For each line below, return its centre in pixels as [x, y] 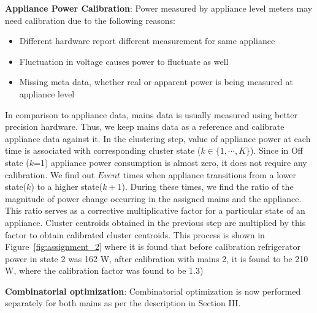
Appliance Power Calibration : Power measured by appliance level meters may [159, 8]
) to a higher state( [67, 187]
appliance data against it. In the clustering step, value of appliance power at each [158, 138]
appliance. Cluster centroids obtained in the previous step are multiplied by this [155, 222]
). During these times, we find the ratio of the [208, 187]
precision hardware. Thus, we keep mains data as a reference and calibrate [145, 126]
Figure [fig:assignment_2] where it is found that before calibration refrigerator [153, 247]
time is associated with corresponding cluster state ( [103, 150]
